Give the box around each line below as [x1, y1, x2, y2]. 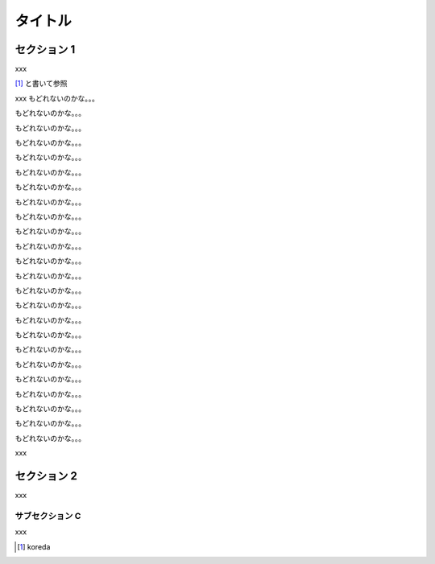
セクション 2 [14, 469, 78, 483]
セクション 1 [14, 43, 76, 56]
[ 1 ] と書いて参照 [14, 79, 68, 89]
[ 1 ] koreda [17, 541, 51, 551]
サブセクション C [14, 510, 81, 521]
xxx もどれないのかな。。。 [14, 93, 100, 103]
